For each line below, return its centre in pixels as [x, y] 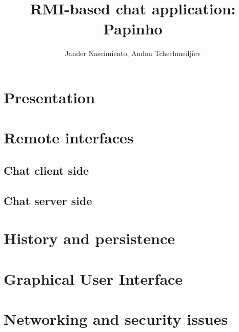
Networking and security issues [116, 318]
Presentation [49, 97]
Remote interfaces [69, 137]
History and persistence [89, 238]
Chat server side [48, 200]
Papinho [133, 29]
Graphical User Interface [93, 278]
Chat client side [46, 170]
